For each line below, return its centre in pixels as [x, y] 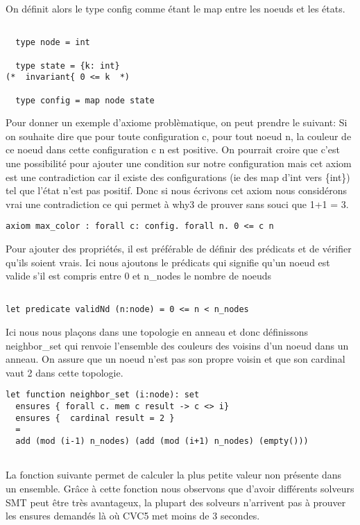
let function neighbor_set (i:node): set [103, 395]
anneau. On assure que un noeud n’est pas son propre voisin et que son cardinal [175, 359]
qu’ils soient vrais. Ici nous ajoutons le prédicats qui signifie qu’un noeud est [168, 262]
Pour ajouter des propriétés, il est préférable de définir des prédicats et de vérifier [179, 248]
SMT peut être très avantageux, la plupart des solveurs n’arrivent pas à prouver [176, 502]
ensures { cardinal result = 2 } [95, 418]
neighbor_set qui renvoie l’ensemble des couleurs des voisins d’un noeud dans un [177, 345]
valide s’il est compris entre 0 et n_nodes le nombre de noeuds [139, 276]
